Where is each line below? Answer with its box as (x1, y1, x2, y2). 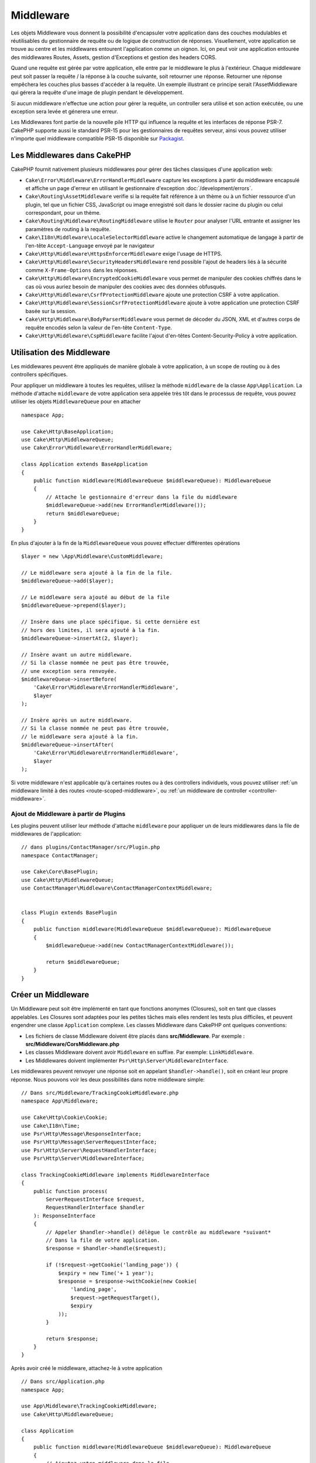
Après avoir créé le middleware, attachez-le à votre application (11, 1364, 163, 1372)
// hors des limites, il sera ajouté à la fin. (21, 627, 160, 633)
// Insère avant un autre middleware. (21, 651, 133, 658)
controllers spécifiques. (11, 371, 68, 378)
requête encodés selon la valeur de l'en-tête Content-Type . (25, 324, 173, 331)
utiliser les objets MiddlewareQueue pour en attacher (11, 398, 141, 405)
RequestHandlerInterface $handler (46, 1204, 145, 1211)
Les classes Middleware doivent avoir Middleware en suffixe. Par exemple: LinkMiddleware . (25, 1049, 254, 1056)
